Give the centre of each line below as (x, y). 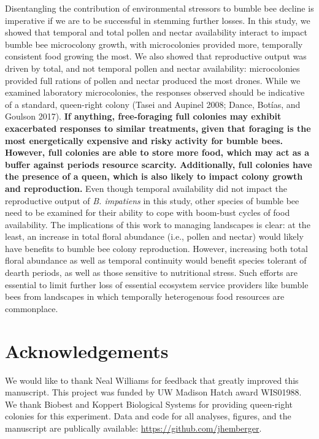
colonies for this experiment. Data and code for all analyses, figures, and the (148, 416)
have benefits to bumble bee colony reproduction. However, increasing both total (156, 248)
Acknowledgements (87, 350)
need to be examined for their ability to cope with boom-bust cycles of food (148, 212)
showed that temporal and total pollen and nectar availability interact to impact (156, 32)
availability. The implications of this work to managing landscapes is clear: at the (158, 224)
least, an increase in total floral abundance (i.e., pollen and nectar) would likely (154, 236)
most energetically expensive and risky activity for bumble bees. (144, 140)
